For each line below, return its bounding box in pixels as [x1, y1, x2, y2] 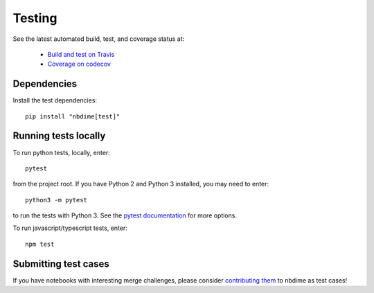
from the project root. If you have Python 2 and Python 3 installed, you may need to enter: [12, 180, 269, 188]
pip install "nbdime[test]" [25, 112, 121, 121]
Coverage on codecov [47, 60, 111, 69]
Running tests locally [12, 130, 106, 142]
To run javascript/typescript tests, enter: [12, 224, 127, 232]
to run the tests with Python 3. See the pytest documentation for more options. [12, 211, 238, 220]
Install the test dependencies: [12, 96, 97, 105]
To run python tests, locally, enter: [12, 148, 110, 157]
